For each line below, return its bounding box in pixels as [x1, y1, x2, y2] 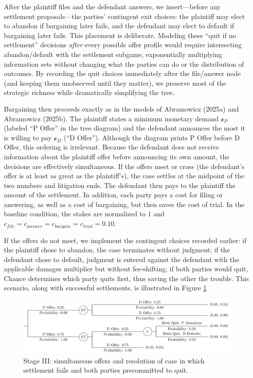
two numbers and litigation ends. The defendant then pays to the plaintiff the [4, 180, 235, 190]
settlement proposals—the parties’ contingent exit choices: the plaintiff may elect [4, 11, 245, 21]
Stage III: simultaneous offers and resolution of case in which [23, 355, 205, 365]
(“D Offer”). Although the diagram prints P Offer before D [64, 132, 240, 142]
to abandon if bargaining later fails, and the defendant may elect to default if [4, 20, 235, 31]
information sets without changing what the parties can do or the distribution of [4, 58, 244, 69]
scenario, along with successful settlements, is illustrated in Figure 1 [4, 283, 207, 293]
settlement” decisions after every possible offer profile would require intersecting [4, 39, 242, 50]
